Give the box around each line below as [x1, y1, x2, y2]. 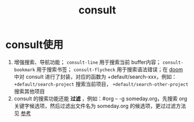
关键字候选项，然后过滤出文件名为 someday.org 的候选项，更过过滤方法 [13, 102, 186, 109]
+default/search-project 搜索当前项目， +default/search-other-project [13, 80, 189, 88]
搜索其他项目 [13, 88, 45, 95]
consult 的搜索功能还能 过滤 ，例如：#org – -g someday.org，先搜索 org [13, 95, 188, 102]
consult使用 [5, 39, 64, 51]
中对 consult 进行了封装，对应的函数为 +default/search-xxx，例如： [13, 73, 177, 80]
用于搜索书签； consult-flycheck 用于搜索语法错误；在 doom [36, 65, 183, 73]
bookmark [13, 67, 36, 73]
